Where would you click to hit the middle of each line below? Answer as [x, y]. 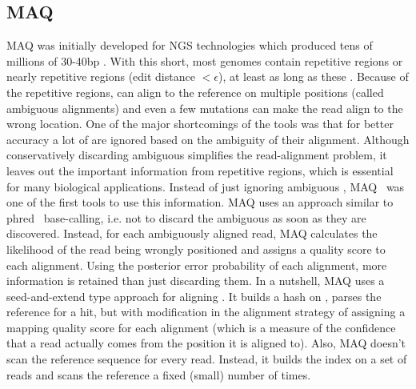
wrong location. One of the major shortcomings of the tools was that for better [200, 124]
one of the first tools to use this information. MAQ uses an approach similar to [200, 202]
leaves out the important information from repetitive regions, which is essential [200, 170]
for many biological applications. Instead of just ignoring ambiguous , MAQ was [206, 186]
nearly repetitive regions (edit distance [101, 76]
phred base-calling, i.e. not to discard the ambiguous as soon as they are [186, 217]
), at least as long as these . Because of [313, 76]
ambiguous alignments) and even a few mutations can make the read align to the [205, 108]
